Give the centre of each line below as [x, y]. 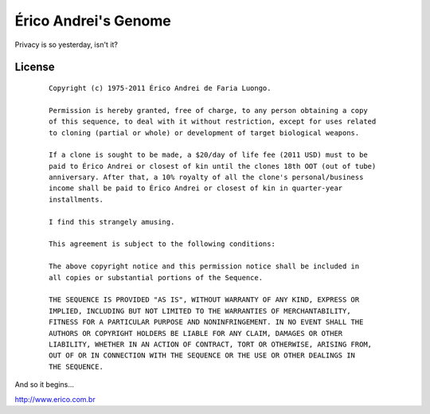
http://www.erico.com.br [55, 399]
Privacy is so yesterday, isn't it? [66, 45]
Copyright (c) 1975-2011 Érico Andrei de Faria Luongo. [160, 88]
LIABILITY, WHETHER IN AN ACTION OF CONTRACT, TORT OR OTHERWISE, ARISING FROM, [211, 344]
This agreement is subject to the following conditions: [162, 244]
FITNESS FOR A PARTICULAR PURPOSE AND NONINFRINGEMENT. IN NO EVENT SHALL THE [206, 322]
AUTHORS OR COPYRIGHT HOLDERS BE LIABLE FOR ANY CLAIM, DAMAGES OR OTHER [196, 333]
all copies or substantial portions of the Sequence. [156, 277]
